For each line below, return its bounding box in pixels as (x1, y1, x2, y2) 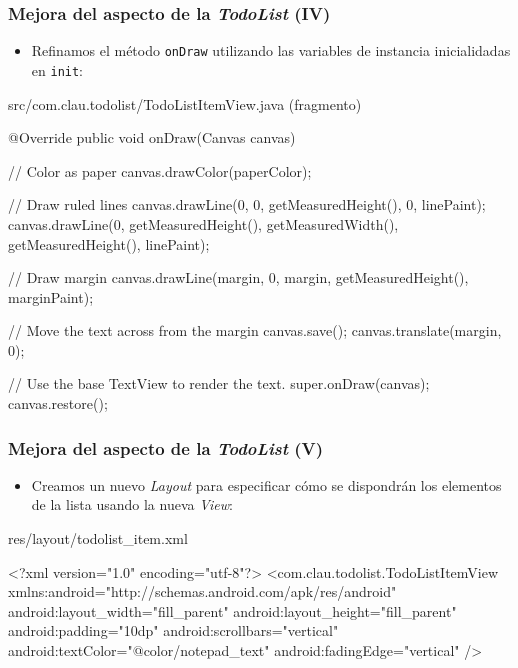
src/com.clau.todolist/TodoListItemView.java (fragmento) (8, 93, 362, 114)
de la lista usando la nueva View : (31, 494, 233, 515)
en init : (31, 59, 84, 80)
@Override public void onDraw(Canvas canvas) (8, 127, 296, 148)
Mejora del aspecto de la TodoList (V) (8, 435, 324, 460)
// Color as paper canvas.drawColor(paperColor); (8, 160, 312, 181)
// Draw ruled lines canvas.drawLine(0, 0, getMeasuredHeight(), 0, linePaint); (8, 194, 486, 215)
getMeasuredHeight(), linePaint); (8, 233, 210, 254)
